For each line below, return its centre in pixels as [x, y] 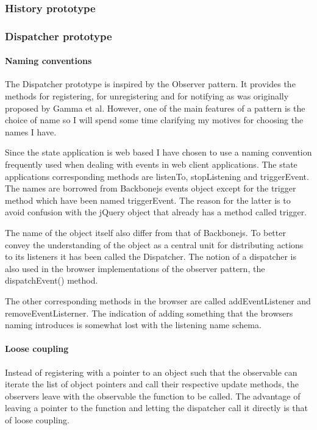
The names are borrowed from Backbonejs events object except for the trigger [151, 188]
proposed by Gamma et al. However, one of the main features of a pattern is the [155, 108]
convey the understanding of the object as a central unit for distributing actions [154, 244]
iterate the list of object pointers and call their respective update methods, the [152, 384]
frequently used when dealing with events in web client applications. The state [151, 164]
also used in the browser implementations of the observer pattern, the [135, 268]
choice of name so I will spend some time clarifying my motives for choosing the [154, 120]
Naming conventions [48, 61]
